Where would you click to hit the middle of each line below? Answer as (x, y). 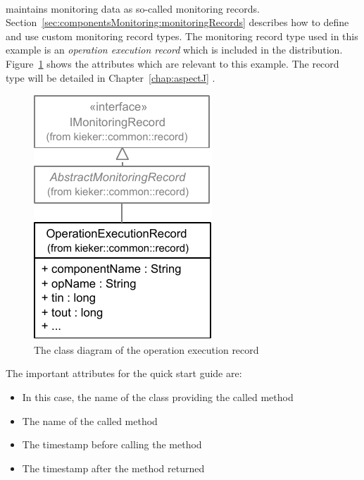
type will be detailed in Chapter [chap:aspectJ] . (111, 77)
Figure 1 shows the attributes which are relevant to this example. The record (172, 63)
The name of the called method (90, 420)
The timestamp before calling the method (112, 444)
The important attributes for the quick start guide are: (124, 373)
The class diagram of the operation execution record (146, 349)
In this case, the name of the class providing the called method (158, 396)
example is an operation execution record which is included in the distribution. (174, 50)
